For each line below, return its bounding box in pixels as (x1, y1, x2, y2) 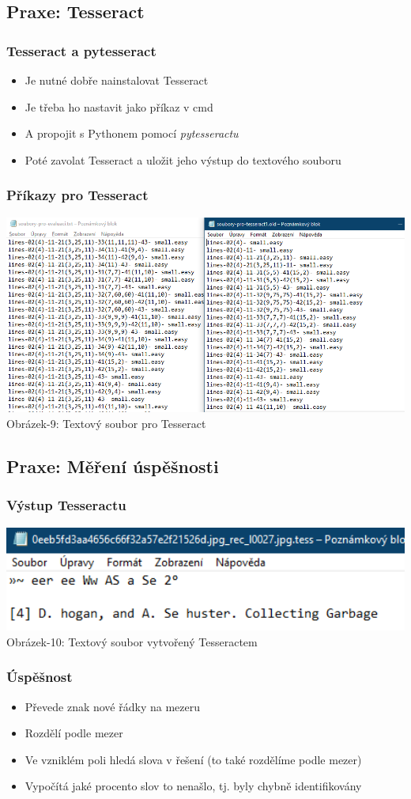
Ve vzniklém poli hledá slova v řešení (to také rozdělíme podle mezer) (25, 751, 362, 767)
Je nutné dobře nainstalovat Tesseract (25, 72, 209, 88)
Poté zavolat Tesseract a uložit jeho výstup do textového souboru (25, 151, 341, 168)
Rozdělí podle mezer (25, 725, 123, 741)
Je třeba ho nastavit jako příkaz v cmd (25, 98, 213, 115)
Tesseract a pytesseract (6, 40, 156, 60)
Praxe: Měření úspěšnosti (6, 453, 219, 478)
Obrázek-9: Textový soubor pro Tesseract (6, 415, 206, 431)
